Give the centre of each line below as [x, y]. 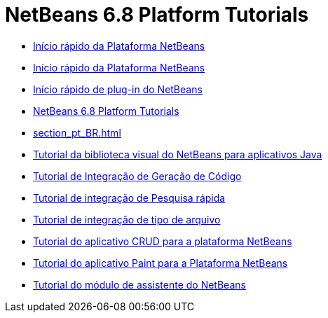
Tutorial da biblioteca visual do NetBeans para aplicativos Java [178, 154]
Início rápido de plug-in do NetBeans [118, 89]
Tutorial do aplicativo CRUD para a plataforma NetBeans [163, 241]
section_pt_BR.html [77, 132]
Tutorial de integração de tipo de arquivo [127, 219]
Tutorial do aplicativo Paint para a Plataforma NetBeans [160, 263]
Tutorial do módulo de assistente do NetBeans [139, 284]
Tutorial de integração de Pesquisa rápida [129, 198]
